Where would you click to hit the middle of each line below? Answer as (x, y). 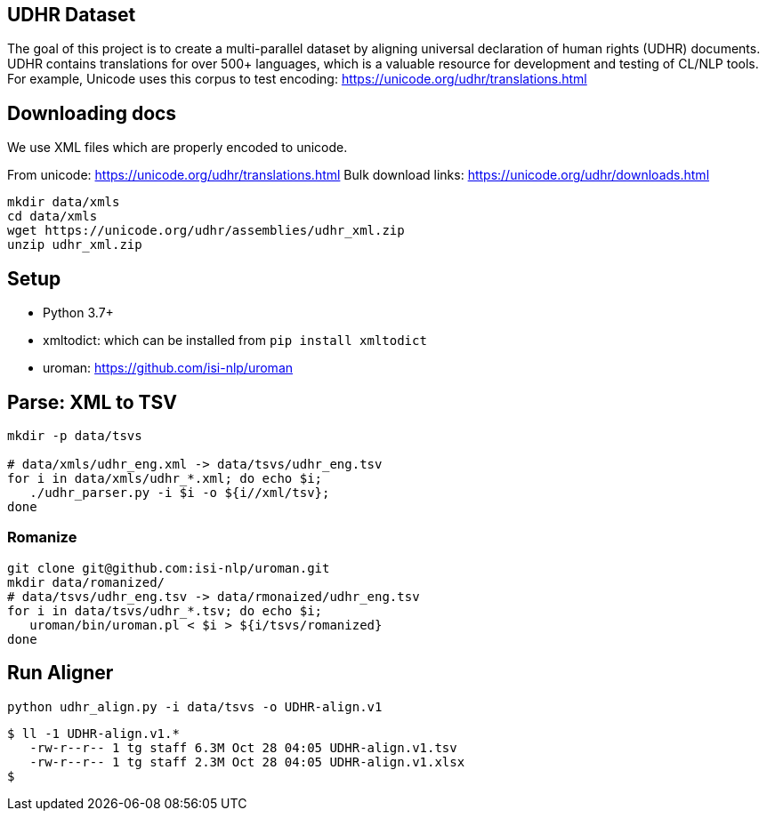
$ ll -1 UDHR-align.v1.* (93, 733)
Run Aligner (61, 673)
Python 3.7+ (78, 313)
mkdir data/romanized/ (86, 582)
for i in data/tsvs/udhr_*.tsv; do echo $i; (165, 610)
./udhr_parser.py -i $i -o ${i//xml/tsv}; (180, 492)
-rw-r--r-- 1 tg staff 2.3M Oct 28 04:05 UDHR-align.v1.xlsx (247, 762)
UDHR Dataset (72, 15)
